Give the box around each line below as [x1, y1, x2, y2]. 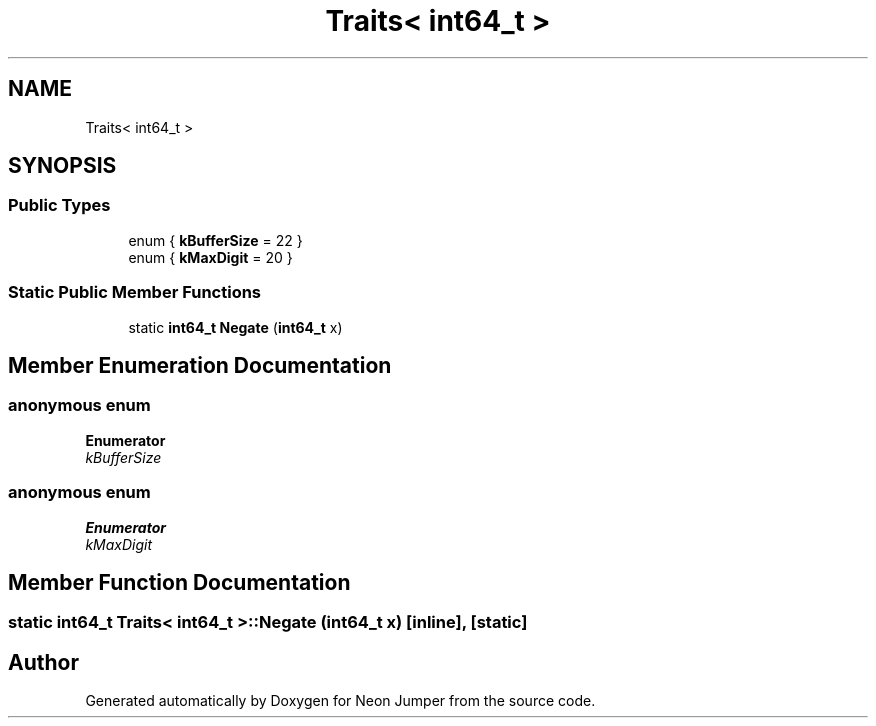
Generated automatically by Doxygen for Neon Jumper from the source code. [85, 692, 596, 710]
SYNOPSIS [8, 153, 117, 179]
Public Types [8, 195, 111, 216]
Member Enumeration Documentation [8, 352, 392, 378]
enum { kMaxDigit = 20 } [128, 248, 293, 266]
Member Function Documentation [8, 569, 351, 595]
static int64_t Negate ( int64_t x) [128, 318, 343, 336]
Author [8, 649, 79, 675]
